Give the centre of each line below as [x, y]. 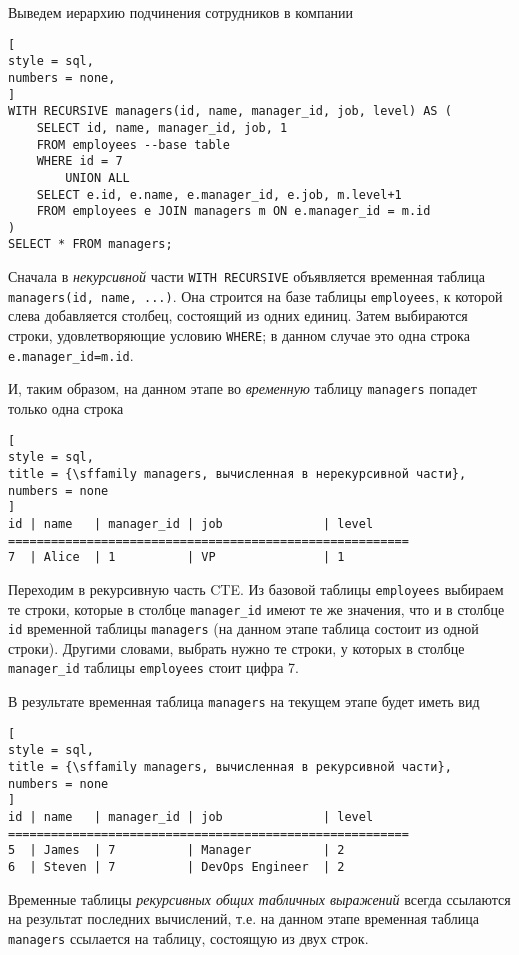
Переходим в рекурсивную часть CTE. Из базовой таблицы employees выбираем [256, 588]
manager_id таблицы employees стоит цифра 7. [153, 667]
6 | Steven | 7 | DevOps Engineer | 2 [176, 866]
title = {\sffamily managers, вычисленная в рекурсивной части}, [230, 767]
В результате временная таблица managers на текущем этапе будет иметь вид [244, 701]
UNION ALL [97, 177]
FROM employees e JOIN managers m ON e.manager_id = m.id [233, 211]
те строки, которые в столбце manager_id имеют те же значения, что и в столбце [256, 608]
